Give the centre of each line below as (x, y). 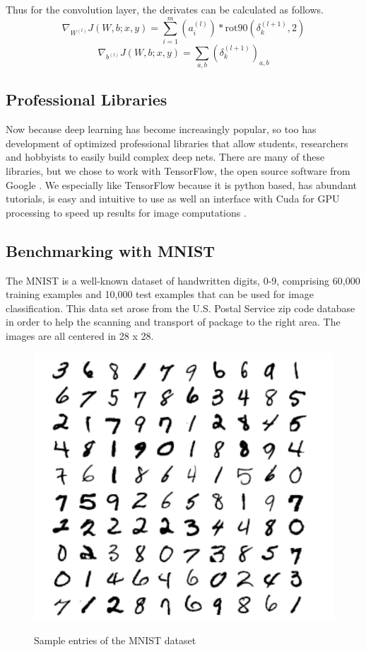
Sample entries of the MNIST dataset (115, 640)
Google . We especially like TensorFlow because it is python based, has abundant (182, 184)
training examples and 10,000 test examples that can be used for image (160, 294)
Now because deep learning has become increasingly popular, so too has (161, 129)
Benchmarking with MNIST (111, 250)
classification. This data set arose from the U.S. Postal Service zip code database (181, 308)
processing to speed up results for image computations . (126, 212)
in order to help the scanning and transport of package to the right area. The (173, 322)
